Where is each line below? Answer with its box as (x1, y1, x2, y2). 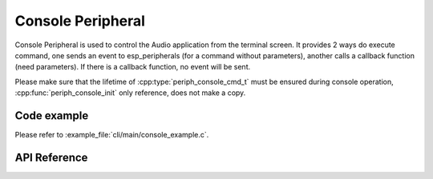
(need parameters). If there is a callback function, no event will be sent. (14, 62, 251, 72)
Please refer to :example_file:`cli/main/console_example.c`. (14, 130, 209, 140)
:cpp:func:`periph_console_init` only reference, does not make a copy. (14, 88, 246, 97)
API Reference (14, 150, 88, 164)
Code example (14, 109, 89, 122)
